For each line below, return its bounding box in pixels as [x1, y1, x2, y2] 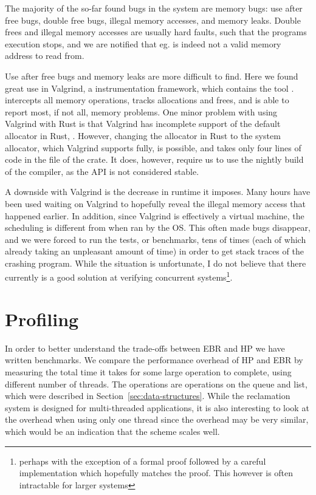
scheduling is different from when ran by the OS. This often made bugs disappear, [5, 221, 311, 234]
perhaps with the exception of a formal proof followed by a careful [19, 454, 266, 467]
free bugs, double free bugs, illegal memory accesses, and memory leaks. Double [5, 13, 301, 26]
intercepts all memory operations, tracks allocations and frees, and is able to [5, 94, 289, 106]
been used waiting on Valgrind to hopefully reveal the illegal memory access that [5, 197, 306, 210]
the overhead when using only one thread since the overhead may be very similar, [5, 413, 309, 426]
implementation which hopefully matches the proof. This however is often [19, 466, 294, 479]
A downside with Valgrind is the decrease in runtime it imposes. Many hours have [5, 185, 311, 198]
